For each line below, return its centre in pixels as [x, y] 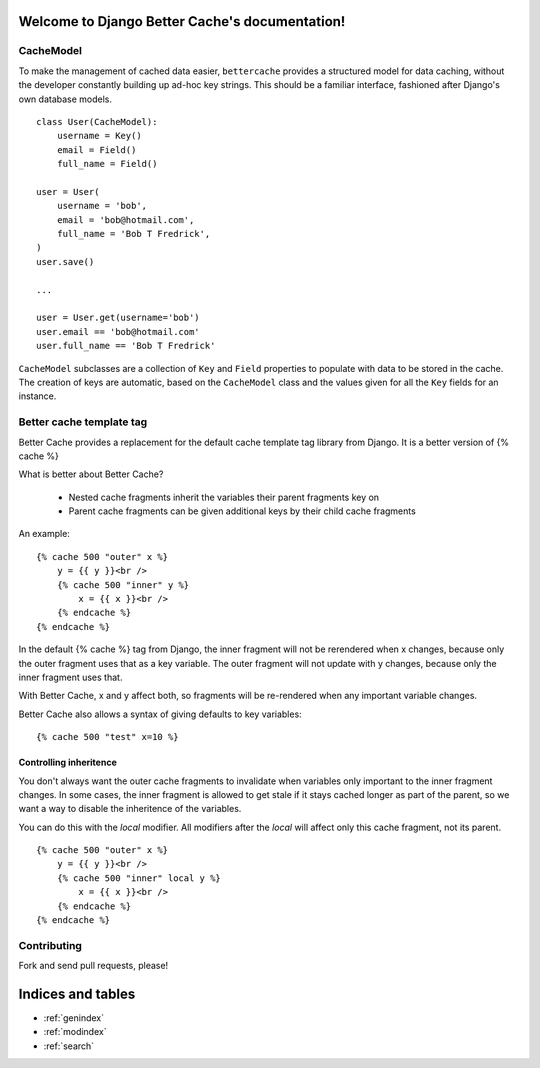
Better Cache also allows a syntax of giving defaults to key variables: [160, 714]
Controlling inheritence [67, 762]
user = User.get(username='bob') [118, 318]
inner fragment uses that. [70, 677]
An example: [44, 534]
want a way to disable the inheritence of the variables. [130, 809]
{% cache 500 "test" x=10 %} [107, 737]
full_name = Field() [107, 164]
